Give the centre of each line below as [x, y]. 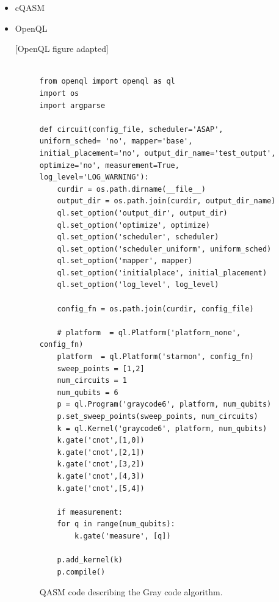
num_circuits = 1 [92, 381]
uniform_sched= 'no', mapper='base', [116, 141]
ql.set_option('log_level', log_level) [138, 285]
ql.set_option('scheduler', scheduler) [138, 237]
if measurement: [90, 512]
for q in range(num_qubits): [116, 524]
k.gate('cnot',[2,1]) [101, 452]
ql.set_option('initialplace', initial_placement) [162, 273]
